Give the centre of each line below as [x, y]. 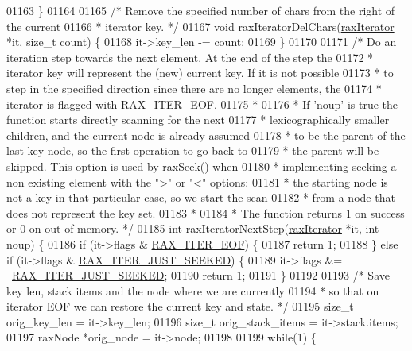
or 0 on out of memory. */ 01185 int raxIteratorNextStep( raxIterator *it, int [193, 228]
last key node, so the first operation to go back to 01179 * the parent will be [193, 150]
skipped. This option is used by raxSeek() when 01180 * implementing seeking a [202, 166]
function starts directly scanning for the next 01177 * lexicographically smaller [198, 120]
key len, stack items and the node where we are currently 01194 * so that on [193, 290]
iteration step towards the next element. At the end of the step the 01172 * [190, 57]
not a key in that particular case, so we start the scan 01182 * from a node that [201, 197]
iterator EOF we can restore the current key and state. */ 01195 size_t [180, 306]
